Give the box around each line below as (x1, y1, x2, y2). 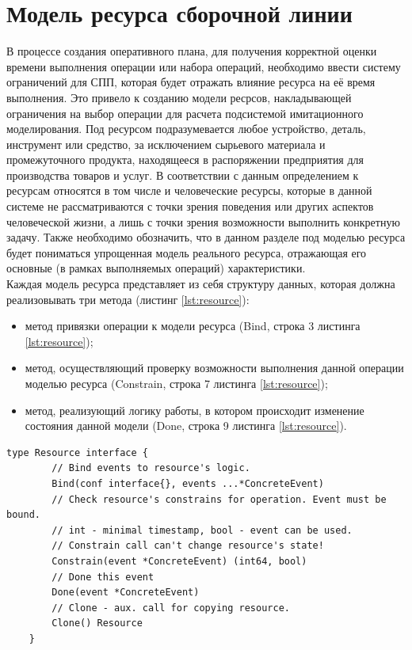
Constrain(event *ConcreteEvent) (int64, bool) (51, 555, 307, 567)
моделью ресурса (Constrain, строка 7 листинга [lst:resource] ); (25, 375, 328, 391)
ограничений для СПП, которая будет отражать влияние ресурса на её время (6, 74, 376, 90)
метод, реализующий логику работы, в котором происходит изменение (25, 401, 364, 418)
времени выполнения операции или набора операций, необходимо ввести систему (6, 58, 401, 74)
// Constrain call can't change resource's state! (51, 540, 324, 552)
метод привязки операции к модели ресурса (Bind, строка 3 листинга (25, 317, 360, 334)
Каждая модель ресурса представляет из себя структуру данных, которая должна (6, 276, 395, 292)
